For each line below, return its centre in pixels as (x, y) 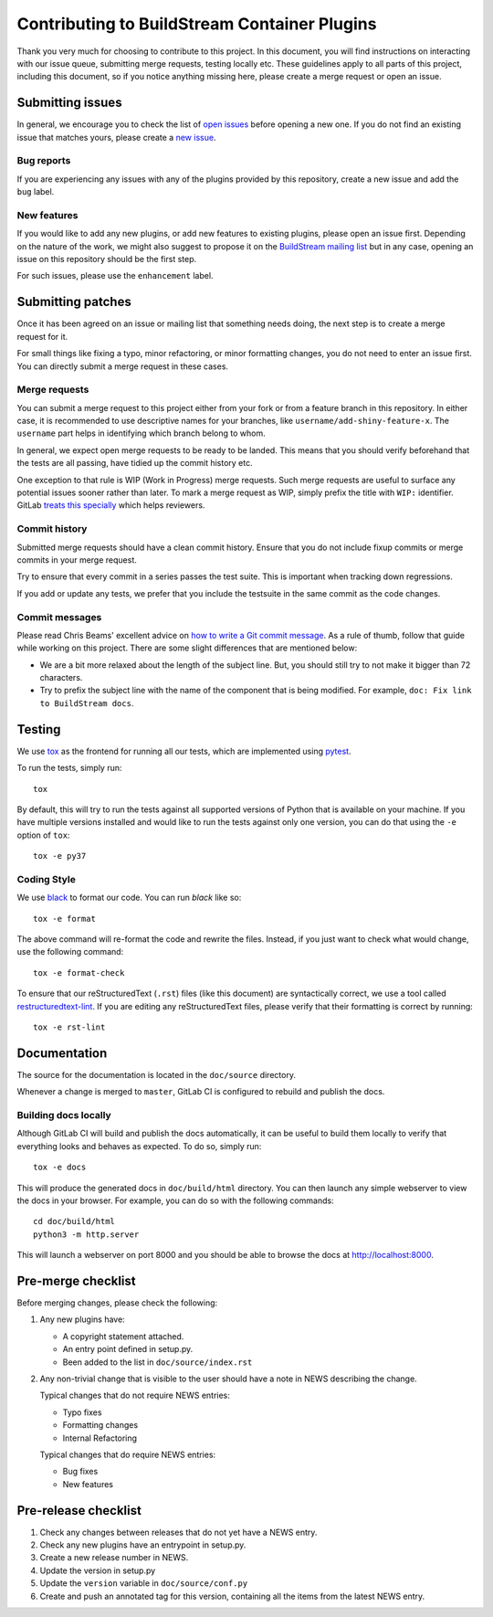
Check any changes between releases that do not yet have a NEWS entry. (178, 1532)
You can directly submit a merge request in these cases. (122, 366)
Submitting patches (74, 302)
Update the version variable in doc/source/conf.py (144, 1583)
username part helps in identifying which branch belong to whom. (141, 433)
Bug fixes (80, 1472)
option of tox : (43, 835)
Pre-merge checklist (76, 1280)
